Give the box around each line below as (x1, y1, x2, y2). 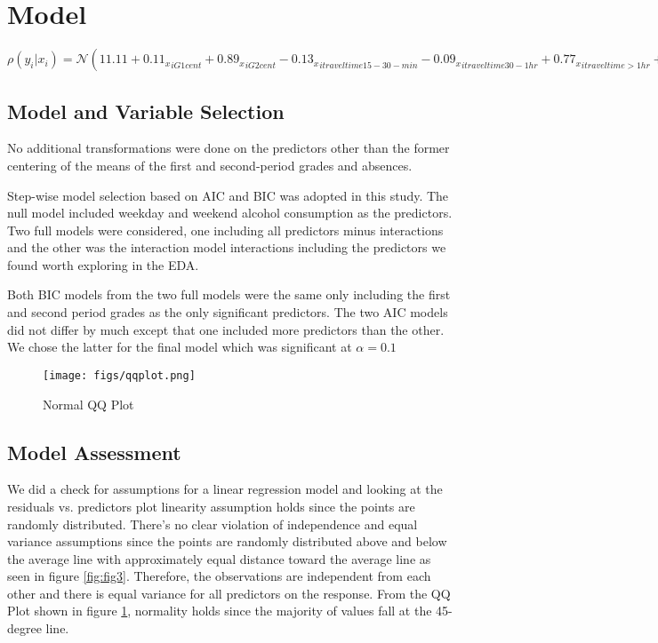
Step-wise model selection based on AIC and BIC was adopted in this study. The (7, 186, 449, 204)
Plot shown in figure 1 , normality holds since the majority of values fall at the (7, 601, 432, 620)
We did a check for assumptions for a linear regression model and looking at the (7, 480, 443, 498)
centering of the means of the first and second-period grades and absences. (7, 155, 413, 174)
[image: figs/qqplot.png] (43, 369, 196, 382)
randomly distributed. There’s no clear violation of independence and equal (7, 514, 418, 533)
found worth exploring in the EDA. (7, 255, 199, 274)
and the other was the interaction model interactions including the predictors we (7, 238, 446, 257)
